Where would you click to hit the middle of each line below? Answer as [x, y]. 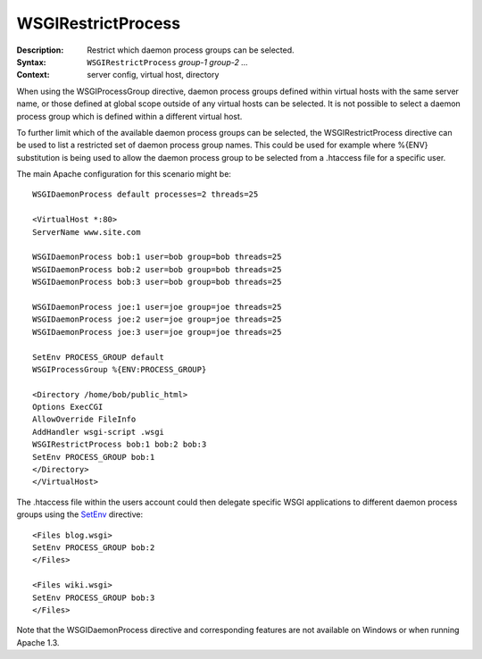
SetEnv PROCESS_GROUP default [99, 357]
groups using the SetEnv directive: [79, 514]
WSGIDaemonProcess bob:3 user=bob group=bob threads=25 [157, 282]
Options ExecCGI [68, 407]
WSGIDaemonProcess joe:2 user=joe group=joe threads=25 [157, 320]
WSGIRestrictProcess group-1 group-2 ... [168, 62]
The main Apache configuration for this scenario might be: [124, 174]
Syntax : [31, 62]
